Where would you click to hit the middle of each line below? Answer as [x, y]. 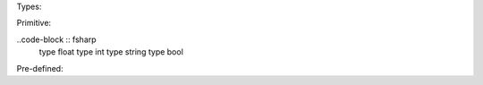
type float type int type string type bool [111, 52]
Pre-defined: [40, 68]
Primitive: [34, 23]
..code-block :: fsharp [57, 39]
